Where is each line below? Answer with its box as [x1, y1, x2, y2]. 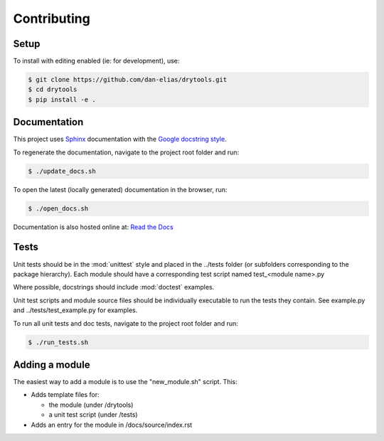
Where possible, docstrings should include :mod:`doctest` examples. [13, 283, 215, 292]
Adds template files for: [31, 390, 100, 399]
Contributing [13, 11, 90, 26]
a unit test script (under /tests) [48, 410, 138, 419]
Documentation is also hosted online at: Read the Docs [13, 223, 174, 231]
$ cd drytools [28, 85, 78, 94]
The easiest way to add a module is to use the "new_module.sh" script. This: [13, 378, 238, 386]
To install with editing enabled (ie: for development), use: [13, 57, 180, 65]
